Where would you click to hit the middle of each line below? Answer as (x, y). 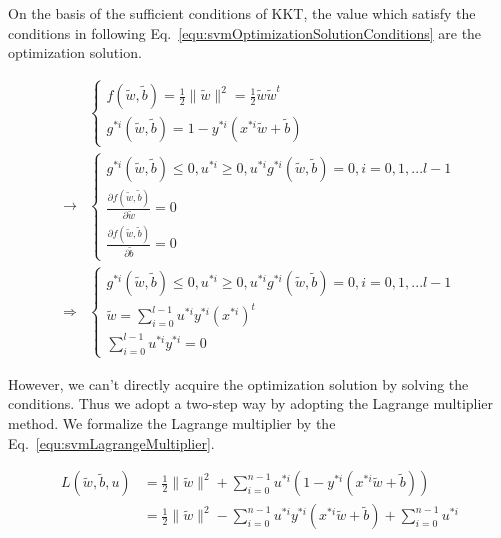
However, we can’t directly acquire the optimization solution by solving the (238, 383)
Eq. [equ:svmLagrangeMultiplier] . (111, 442)
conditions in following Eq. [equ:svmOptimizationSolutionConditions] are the (245, 32)
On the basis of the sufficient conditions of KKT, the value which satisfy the (242, 13)
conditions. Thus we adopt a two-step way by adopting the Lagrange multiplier (251, 403)
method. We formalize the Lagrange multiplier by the (172, 422)
